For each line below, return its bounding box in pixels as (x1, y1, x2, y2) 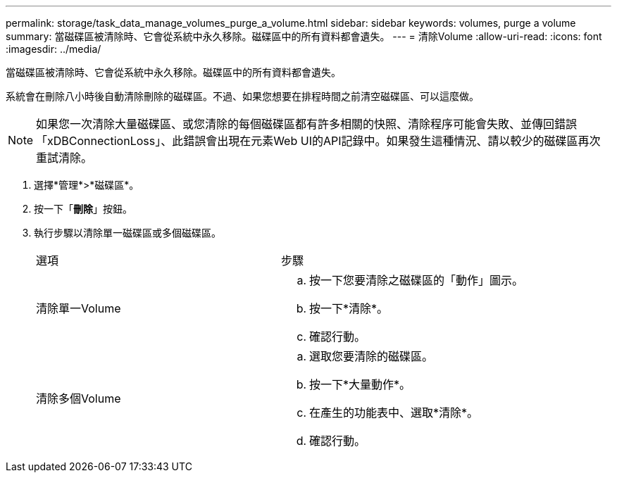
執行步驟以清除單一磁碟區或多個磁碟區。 (34, 227, 221, 239)
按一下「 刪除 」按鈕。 (34, 203, 132, 215)
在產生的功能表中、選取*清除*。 (309, 405, 479, 420)
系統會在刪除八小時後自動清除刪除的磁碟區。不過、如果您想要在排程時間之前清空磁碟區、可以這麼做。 (6, 90, 479, 102)
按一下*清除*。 (309, 301, 389, 315)
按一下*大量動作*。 (309, 377, 411, 391)
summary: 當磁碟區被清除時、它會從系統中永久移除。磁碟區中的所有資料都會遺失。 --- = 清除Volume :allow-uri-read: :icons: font (6, 30, 602, 42)
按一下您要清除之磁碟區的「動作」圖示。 (309, 273, 524, 287)
